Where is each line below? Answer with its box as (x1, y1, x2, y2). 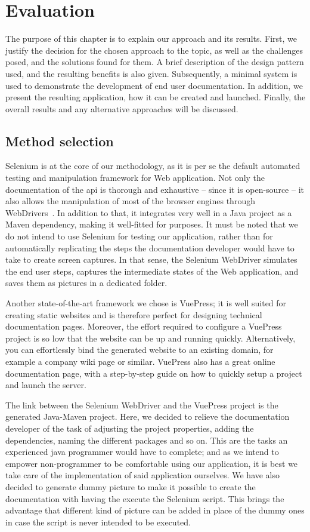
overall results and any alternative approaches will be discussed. (5, 102, 238, 115)
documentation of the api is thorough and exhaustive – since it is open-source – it (5, 183, 304, 195)
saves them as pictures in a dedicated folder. (5, 276, 168, 289)
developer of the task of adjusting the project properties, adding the (5, 422, 254, 434)
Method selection (5, 131, 114, 150)
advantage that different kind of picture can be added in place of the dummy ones (5, 504, 305, 516)
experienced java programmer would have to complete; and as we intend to (5, 445, 279, 458)
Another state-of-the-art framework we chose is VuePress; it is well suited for (5, 297, 287, 309)
